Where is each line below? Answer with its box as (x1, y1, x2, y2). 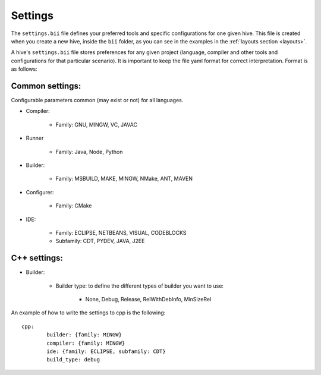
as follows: (11, 65, 38, 73)
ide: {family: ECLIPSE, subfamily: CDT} (46, 348, 166, 355)
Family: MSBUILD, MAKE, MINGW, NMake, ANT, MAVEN (55, 175, 193, 182)
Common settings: (11, 81, 81, 91)
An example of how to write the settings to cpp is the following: (11, 309, 166, 316)
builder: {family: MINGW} (46, 332, 122, 338)
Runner (26, 134, 44, 142)
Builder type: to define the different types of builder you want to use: (55, 282, 224, 289)
